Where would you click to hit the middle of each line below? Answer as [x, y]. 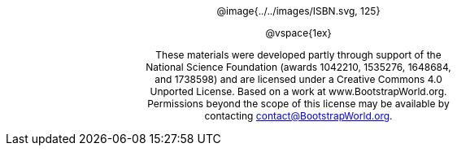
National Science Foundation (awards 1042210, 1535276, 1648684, [298, 67]
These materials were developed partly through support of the [298, 55]
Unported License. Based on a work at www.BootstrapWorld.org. [298, 91]
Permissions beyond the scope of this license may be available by [298, 104]
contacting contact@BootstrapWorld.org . [298, 116]
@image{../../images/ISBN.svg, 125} [298, 11]
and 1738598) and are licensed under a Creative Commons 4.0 [298, 79]
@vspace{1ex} [298, 33]
